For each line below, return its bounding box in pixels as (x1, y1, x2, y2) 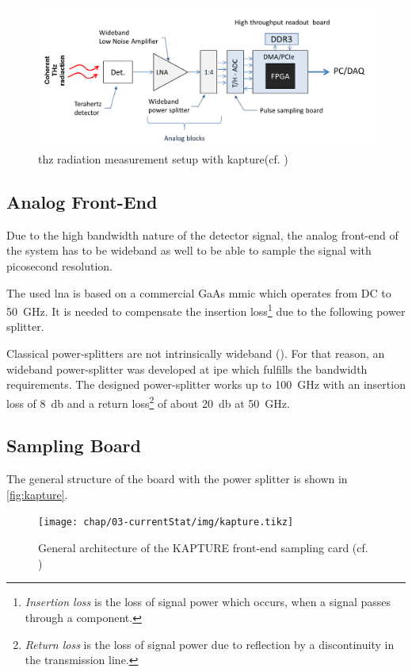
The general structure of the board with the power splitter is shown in (6, 470, 348, 487)
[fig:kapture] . (6, 486, 68, 502)
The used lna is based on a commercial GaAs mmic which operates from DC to (6, 284, 391, 301)
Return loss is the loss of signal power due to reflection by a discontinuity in (25, 636, 395, 652)
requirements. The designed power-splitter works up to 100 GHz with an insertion (6, 376, 406, 393)
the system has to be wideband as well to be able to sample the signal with (6, 242, 372, 259)
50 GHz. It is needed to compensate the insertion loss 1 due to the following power (6, 301, 406, 319)
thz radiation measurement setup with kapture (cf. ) (38, 151, 288, 167)
